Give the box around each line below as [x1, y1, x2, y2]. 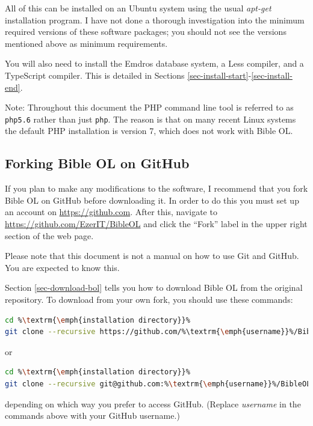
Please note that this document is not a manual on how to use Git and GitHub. [5, 249, 299, 262]
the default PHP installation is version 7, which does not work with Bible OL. [5, 124, 293, 137]
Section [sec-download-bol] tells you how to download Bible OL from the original [5, 281, 303, 294]
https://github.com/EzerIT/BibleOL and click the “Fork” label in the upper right [5, 217, 308, 230]
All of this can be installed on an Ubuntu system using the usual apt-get [5, 2, 271, 14]
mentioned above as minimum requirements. [5, 37, 168, 49]
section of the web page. [5, 229, 94, 242]
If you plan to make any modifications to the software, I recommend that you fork [5, 182, 308, 195]
